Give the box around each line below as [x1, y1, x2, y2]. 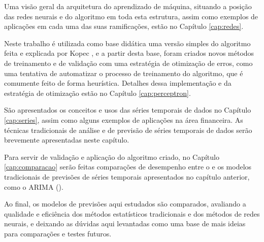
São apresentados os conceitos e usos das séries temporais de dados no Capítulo [4, 105, 251, 115]
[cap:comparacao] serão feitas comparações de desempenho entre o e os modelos [4, 161, 252, 172]
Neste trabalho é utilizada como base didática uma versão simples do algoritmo [4, 38, 251, 48]
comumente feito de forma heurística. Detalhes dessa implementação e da [4, 78, 232, 88]
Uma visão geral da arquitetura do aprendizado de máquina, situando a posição [4, 1, 252, 11]
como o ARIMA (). [4, 181, 63, 192]
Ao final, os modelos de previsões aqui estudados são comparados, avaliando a [4, 198, 246, 209]
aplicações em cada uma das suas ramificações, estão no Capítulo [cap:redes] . [4, 21, 244, 31]
